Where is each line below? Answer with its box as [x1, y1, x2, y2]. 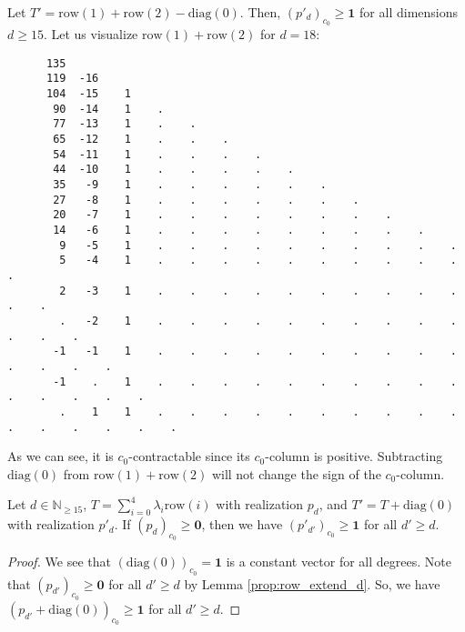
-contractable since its [128, 446, 250, 466]
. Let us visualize [43, 25, 138, 44]
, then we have [201, 515, 283, 534]
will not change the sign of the [211, 464, 381, 483]
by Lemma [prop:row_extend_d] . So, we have [184, 574, 440, 593]
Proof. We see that [7, 552, 111, 571]
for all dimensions [359, 3, 459, 21]
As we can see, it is [7, 446, 114, 466]
